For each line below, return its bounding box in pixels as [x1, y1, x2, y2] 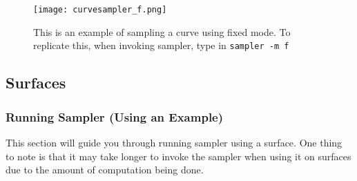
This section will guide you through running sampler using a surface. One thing [6, 135, 342, 149]
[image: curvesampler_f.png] [33, 5, 167, 15]
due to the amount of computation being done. [6, 162, 204, 177]
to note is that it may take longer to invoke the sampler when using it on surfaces [6, 149, 351, 163]
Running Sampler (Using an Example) [6, 108, 224, 125]
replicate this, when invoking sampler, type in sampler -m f [33, 38, 289, 53]
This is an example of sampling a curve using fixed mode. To [33, 24, 291, 39]
